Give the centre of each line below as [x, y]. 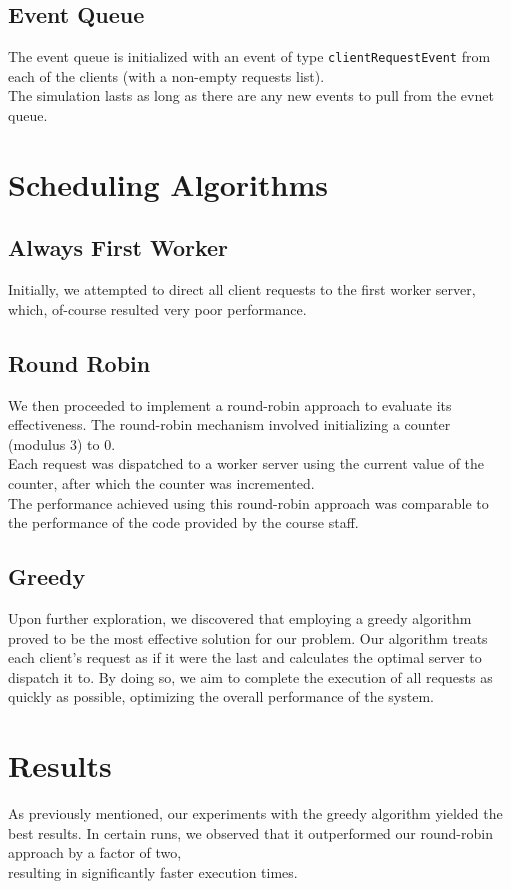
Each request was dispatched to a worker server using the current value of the [246, 463]
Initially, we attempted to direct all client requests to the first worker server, [242, 289]
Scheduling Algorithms [168, 183]
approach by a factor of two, [95, 852]
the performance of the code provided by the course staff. [183, 522]
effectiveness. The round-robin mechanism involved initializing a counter [229, 424]
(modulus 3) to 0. [62, 443]
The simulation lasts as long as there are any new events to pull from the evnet [251, 95]
